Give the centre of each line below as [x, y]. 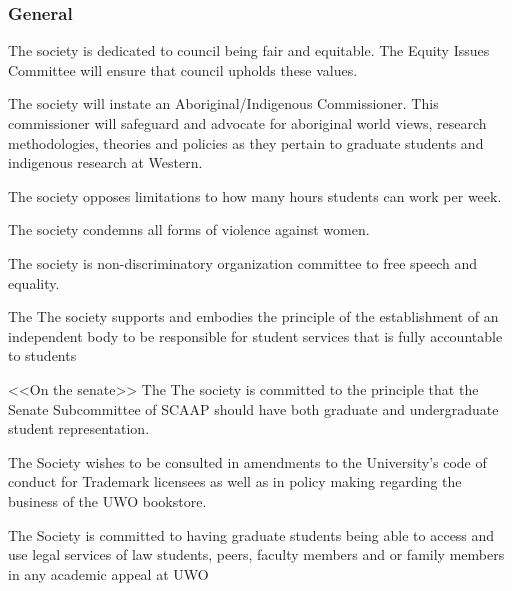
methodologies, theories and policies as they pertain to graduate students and [246, 142]
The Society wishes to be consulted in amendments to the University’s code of [247, 461]
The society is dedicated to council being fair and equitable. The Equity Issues [249, 50]
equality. [34, 282]
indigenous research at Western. [105, 162]
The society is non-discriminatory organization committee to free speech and [243, 262]
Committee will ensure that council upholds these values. [183, 69]
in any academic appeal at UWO [108, 573]
